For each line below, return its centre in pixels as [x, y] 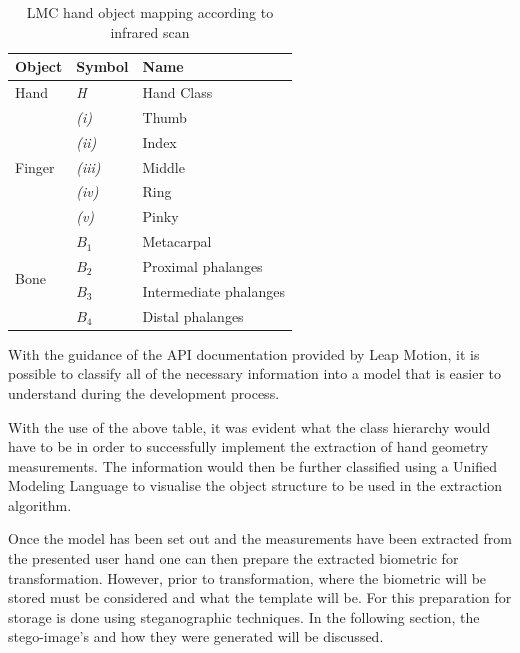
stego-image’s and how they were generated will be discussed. [196, 636]
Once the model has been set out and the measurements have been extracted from [260, 538]
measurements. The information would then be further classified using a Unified [253, 465]
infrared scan [150, 31]
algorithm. [40, 504]
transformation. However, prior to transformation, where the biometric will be [247, 577]
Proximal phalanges [202, 265]
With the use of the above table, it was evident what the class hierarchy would [249, 426]
